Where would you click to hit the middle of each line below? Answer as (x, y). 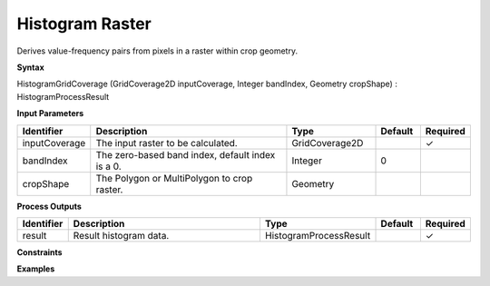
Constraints (39, 252)
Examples (36, 269)
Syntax (30, 67)
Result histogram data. (121, 235)
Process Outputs (49, 206)
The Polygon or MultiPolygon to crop (174, 178)
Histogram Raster (84, 24)
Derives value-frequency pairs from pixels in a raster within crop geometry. (157, 51)
